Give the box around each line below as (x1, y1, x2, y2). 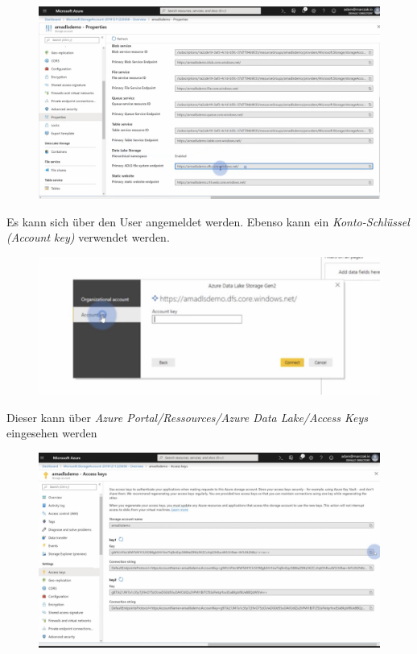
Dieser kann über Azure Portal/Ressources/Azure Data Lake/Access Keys (6, 408, 369, 425)
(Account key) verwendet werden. (6, 229, 170, 246)
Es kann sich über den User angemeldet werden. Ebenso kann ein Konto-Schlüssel (6, 213, 410, 230)
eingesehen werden (6, 424, 97, 441)
